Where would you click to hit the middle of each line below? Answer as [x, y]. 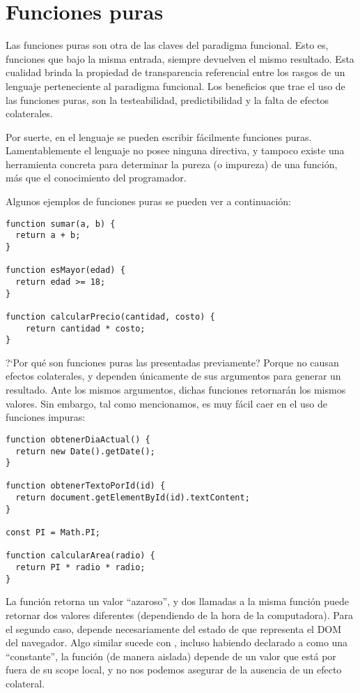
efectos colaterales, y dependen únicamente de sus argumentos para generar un [173, 376]
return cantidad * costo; [85, 328]
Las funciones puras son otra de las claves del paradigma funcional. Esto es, [167, 45]
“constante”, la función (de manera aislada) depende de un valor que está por [171, 656]
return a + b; [48, 236]
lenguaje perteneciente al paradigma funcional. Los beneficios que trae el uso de [175, 85]
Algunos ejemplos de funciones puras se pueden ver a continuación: [148, 201]
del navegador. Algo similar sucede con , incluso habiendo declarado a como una [177, 642]
